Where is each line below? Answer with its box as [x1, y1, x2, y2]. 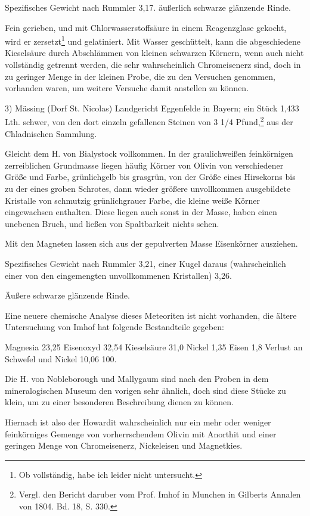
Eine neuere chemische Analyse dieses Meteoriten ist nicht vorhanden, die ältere [5, 309, 297, 321]
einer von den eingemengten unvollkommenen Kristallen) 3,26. [5, 269, 232, 281]
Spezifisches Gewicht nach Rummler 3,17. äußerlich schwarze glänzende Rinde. [5, 1, 291, 13]
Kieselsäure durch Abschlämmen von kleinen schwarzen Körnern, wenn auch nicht [5, 46, 304, 59]
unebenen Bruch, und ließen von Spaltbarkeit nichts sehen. [5, 217, 219, 229]
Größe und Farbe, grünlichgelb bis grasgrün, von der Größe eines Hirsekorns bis [5, 170, 296, 183]
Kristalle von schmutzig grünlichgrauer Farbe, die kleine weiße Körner [5, 194, 261, 206]
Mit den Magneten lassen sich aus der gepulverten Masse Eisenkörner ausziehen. [5, 237, 298, 250]
